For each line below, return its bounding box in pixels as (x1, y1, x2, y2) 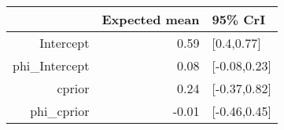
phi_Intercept (13, 56, 90, 74)
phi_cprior (30, 102, 90, 120)
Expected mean (101, 10, 200, 28)
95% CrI (212, 10, 266, 28)
